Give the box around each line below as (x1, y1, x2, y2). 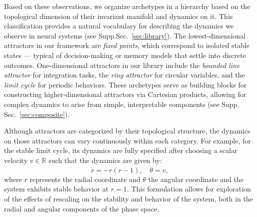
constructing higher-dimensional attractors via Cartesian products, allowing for (4, 89, 246, 99)
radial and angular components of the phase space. (4, 203, 159, 213)
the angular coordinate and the (148, 173, 243, 184)
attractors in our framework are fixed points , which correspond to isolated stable (4, 40, 249, 50)
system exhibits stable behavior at (4, 183, 109, 194)
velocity (4, 154, 28, 165)
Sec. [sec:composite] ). (4, 108, 70, 119)
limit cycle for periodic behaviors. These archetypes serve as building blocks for (4, 79, 247, 89)
